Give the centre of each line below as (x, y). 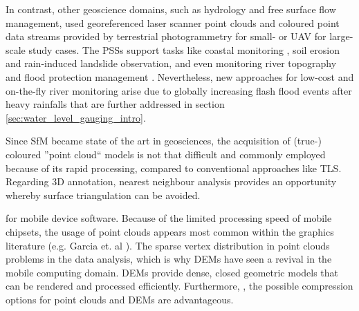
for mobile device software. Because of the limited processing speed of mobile (169, 218)
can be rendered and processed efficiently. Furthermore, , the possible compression (179, 286)
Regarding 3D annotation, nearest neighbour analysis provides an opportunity (171, 181)
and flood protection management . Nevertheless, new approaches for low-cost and (180, 76)
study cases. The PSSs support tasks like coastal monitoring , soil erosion (184, 49)
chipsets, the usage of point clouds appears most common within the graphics (170, 231)
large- (341, 36)
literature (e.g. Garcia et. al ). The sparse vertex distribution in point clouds (168, 245)
